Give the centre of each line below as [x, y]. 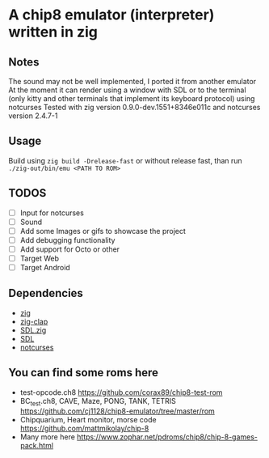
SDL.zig [33, 330]
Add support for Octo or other [69, 249]
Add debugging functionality [67, 240]
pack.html [37, 446]
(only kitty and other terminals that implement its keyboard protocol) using [132, 98]
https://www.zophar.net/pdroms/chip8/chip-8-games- [167, 437]
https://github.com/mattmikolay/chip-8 [84, 428]
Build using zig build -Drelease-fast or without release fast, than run [125, 160]
